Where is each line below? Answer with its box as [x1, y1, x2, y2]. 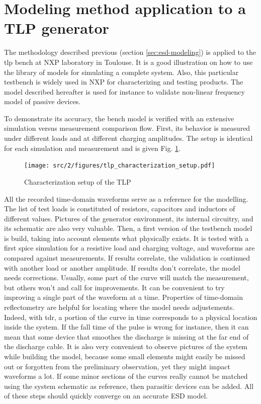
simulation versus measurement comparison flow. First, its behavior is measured [4, 123, 250, 133]
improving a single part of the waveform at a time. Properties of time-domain [4, 292, 243, 302]
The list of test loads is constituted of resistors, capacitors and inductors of [4, 203, 235, 214]
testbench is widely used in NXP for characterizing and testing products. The [4, 76, 243, 87]
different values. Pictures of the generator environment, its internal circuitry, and [4, 213, 253, 223]
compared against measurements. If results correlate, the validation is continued [4, 253, 250, 263]
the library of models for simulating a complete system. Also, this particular [4, 66, 239, 77]
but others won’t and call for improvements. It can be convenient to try [4, 282, 225, 292]
